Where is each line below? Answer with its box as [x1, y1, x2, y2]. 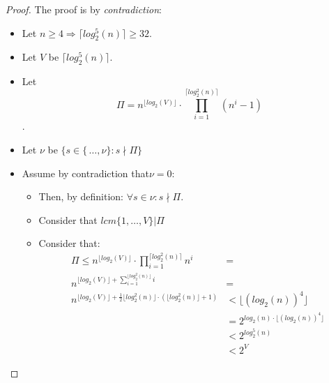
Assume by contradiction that [22, 165, 149, 180]
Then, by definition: [38, 189, 123, 204]
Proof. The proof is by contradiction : [6, 2, 162, 16]
